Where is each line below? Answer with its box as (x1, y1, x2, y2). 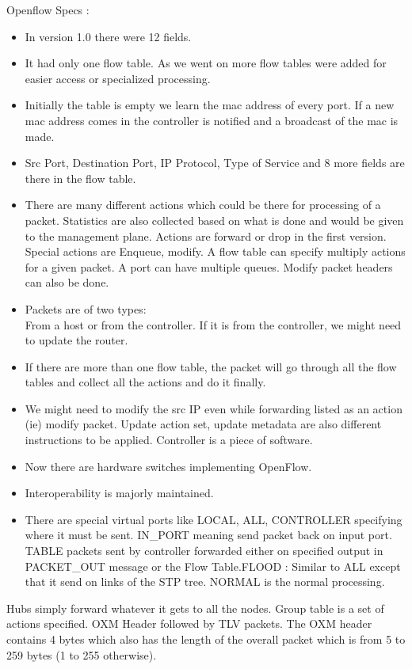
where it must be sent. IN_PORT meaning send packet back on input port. (25, 526, 392, 543)
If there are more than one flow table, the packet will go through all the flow (25, 358, 397, 374)
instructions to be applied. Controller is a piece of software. (25, 431, 313, 448)
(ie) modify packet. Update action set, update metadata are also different (25, 416, 382, 432)
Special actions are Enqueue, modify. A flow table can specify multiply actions (25, 243, 406, 260)
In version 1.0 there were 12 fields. (25, 28, 192, 44)
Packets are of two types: (25, 300, 147, 317)
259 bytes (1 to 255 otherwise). (6, 646, 157, 663)
